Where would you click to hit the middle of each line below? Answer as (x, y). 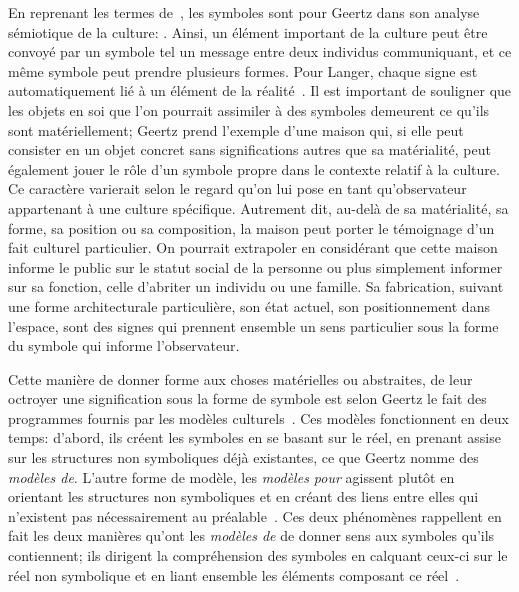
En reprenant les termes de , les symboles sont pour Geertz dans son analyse (244, 12)
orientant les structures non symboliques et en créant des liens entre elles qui (243, 496)
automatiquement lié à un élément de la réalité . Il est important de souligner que (260, 90)
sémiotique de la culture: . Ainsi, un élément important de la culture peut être (248, 31)
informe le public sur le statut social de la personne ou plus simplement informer (255, 266)
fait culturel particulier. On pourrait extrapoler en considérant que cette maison (253, 247)
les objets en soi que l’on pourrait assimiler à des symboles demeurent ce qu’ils (249, 109)
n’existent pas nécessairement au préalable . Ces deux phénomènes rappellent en (255, 515)
